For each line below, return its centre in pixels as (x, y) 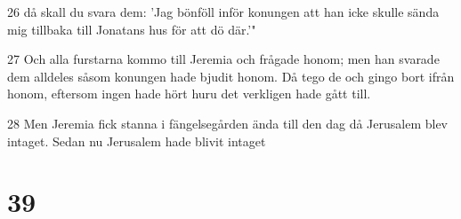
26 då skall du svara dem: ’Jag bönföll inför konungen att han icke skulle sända (223, 12)
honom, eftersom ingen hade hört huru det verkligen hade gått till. (189, 94)
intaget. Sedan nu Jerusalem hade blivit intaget (137, 141)
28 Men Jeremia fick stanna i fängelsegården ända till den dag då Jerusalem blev (228, 123)
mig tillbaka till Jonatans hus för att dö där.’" (132, 29)
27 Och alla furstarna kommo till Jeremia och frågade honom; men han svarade (223, 59)
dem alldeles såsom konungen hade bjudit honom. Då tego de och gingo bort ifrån (231, 76)
